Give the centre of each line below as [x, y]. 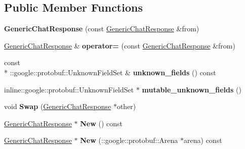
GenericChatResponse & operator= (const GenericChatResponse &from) [120, 45]
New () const [101, 123]
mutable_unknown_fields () [192, 89]
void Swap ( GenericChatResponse [58, 106]
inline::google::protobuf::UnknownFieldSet [69, 89]
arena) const [203, 140]
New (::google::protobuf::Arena [129, 140]
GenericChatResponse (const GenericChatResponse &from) [102, 29]
